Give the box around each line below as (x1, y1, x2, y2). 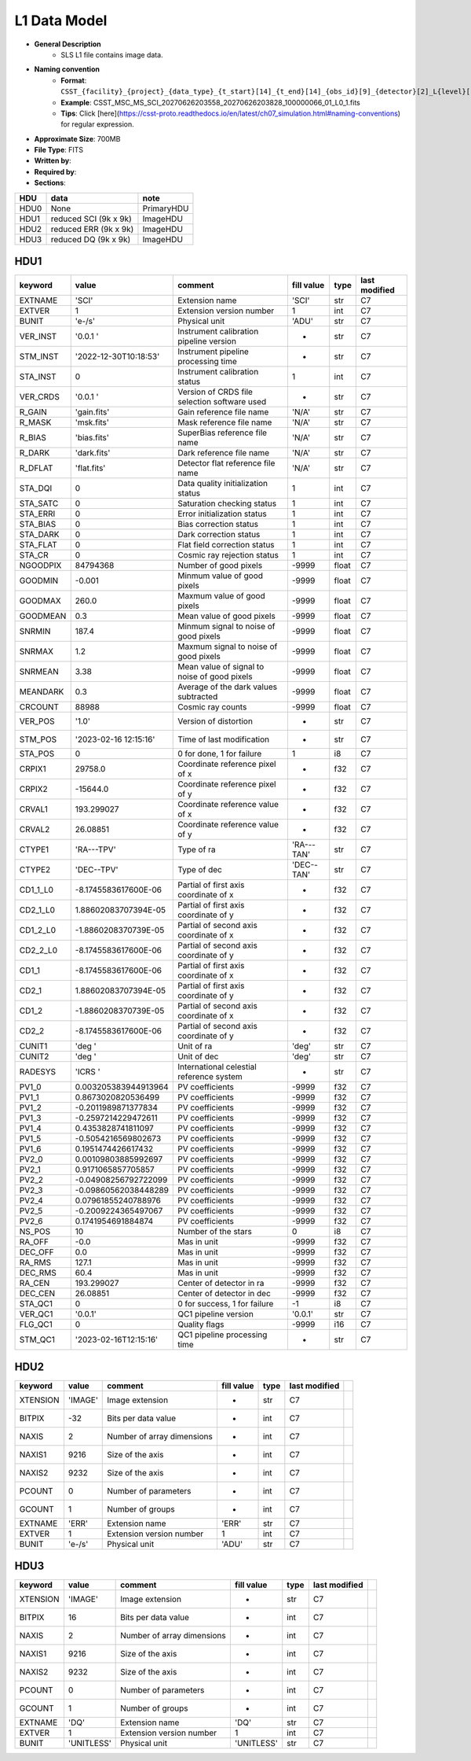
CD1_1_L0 (19, 885, 54, 896)
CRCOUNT (19, 702, 59, 713)
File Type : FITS (34, 146, 84, 155)
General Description (34, 39, 101, 49)
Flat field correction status (177, 540, 275, 551)
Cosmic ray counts (177, 702, 247, 713)
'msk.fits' (75, 417, 110, 428)
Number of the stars (177, 1226, 253, 1237)
